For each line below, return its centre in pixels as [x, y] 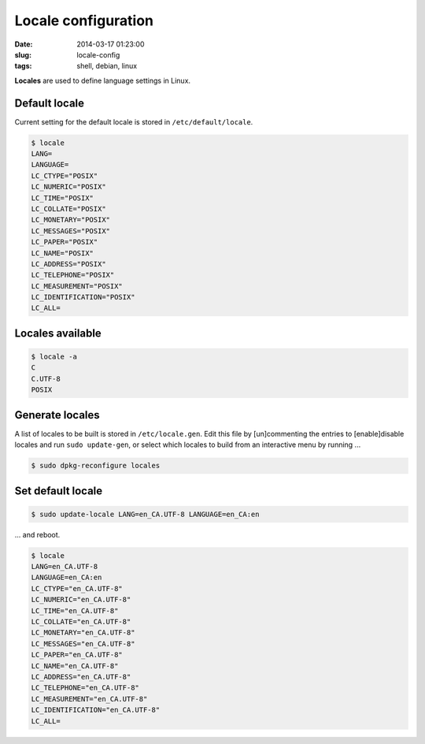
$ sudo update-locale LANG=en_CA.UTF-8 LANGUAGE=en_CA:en [145, 514]
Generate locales [57, 415]
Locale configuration [84, 20]
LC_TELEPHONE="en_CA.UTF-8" [85, 688]
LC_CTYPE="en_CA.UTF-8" [77, 588]
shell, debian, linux [107, 66]
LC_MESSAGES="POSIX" [70, 231]
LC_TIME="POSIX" [63, 198]
